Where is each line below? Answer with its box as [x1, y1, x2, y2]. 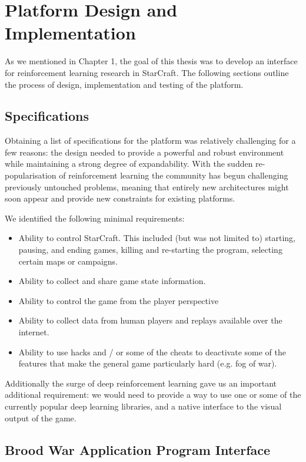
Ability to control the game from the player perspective [18, 294, 219, 306]
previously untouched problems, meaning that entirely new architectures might [5, 180, 289, 193]
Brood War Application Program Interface [5, 440, 271, 458]
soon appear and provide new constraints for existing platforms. [5, 192, 235, 204]
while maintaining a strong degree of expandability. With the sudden [5, 157, 253, 170]
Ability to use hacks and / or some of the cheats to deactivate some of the [18, 345, 286, 358]
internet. [18, 326, 49, 338]
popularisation [5, 169, 56, 181]
